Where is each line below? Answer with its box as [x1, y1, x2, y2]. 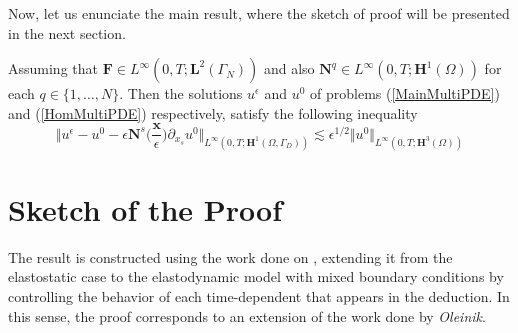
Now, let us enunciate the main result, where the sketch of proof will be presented [8, 3, 510, 23]
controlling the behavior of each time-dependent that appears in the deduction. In [8, 286, 510, 307]
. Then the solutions [119, 83, 243, 104]
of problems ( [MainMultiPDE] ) [310, 83, 500, 104]
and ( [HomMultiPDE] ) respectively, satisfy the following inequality [8, 102, 418, 123]
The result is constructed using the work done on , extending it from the [8, 246, 453, 267]
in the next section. [8, 22, 126, 43]
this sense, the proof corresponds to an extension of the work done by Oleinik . [8, 305, 486, 326]
